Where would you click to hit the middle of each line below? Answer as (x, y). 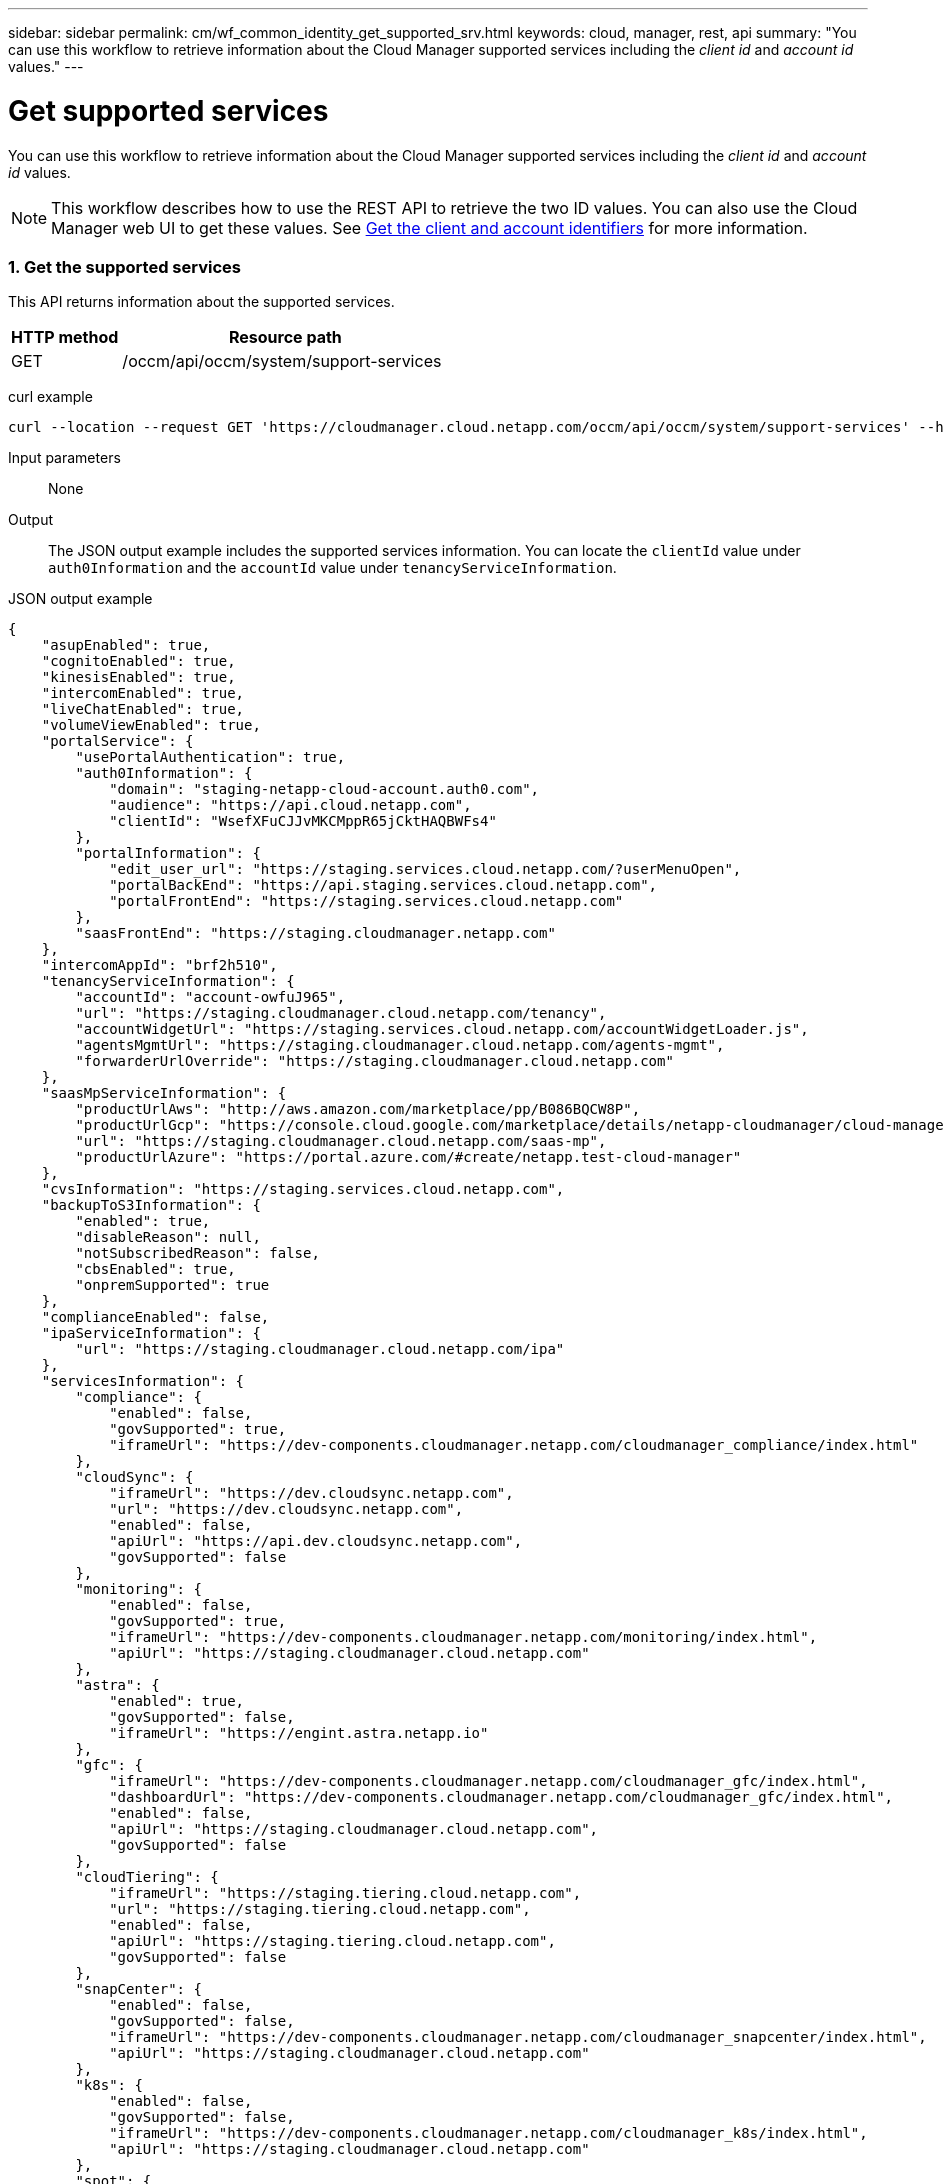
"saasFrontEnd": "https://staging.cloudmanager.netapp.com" (315, 933)
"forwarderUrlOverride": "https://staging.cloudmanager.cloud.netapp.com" (374, 1061)
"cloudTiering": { (147, 1877)
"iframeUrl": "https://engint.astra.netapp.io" (299, 1733)
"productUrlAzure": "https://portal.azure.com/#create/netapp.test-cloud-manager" (408, 1157)
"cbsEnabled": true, (155, 1269)
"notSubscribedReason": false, (197, 1253)
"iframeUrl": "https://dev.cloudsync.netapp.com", (311, 1493)
